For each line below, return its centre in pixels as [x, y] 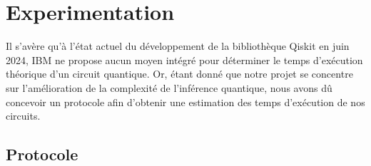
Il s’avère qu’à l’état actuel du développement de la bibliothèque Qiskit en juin [178, 46]
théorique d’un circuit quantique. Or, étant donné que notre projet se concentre [179, 74]
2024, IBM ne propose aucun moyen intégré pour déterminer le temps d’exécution [184, 59]
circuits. [23, 116]
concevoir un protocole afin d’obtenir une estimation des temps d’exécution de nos [185, 102]
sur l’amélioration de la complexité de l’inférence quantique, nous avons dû [169, 87]
